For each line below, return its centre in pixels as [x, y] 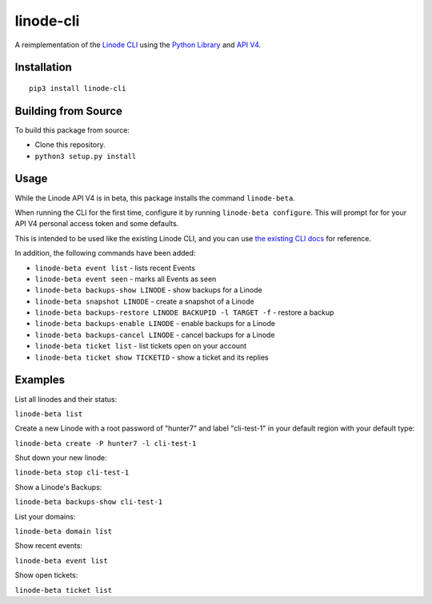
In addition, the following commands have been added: [105, 253]
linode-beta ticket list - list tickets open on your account [141, 346]
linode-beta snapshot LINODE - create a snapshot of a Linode [145, 301]
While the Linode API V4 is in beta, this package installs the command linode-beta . [155, 198]
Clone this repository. [70, 145]
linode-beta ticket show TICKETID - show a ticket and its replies [152, 357]
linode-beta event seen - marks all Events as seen [126, 279]
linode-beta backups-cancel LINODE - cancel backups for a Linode [155, 335]
